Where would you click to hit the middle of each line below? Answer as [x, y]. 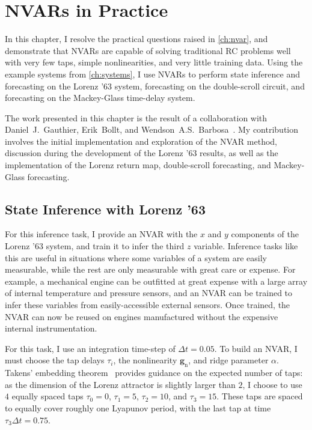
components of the [265, 234]
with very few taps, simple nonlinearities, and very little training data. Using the [154, 62]
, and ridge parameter [228, 360]
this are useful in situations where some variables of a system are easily [136, 257]
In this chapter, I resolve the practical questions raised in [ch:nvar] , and [136, 39]
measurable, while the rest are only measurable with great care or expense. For [150, 269]
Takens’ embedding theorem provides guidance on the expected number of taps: [154, 373]
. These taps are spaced [260, 396]
